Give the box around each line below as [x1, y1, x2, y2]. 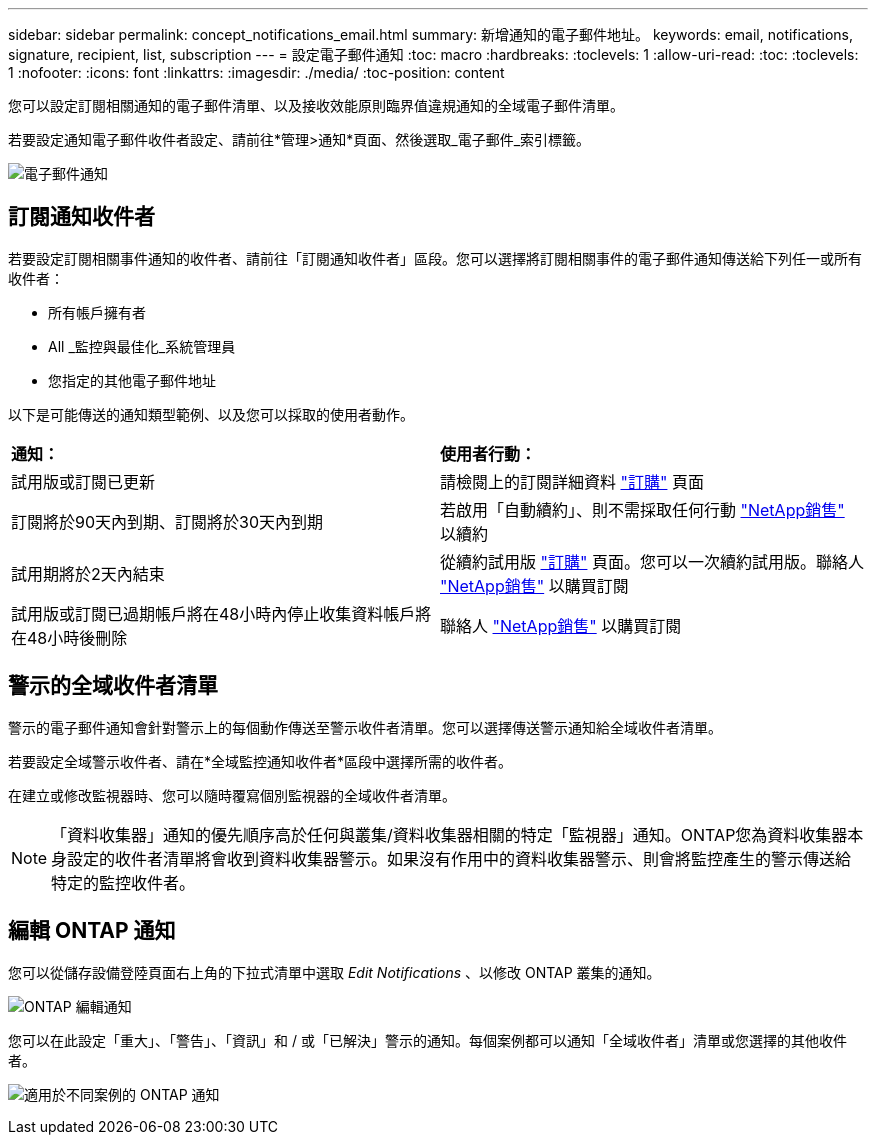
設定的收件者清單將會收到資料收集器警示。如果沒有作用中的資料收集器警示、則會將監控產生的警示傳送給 [67, 848, 852, 869]
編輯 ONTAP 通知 [8, 918, 176, 944]
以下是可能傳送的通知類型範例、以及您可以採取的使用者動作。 [8, 405, 414, 423]
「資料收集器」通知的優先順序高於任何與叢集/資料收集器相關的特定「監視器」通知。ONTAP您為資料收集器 [51, 824, 848, 845]
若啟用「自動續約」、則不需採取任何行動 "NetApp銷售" [440, 499, 845, 520]
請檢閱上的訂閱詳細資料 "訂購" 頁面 [440, 471, 704, 492]
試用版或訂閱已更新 [11, 471, 156, 492]
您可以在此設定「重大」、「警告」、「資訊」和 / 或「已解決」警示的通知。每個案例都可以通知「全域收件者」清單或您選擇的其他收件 [8, 1031, 847, 1049]
